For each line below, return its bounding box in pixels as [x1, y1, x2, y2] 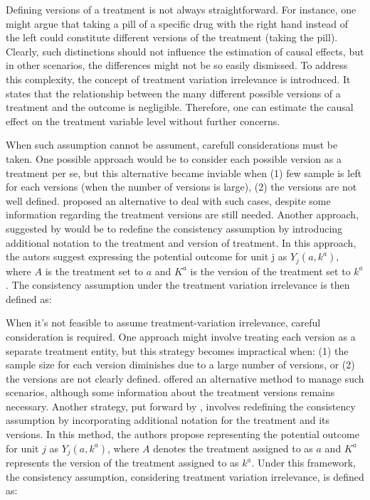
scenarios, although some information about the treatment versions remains [6, 385, 335, 400]
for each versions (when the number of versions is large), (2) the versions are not [6, 179, 357, 194]
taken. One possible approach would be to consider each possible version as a [6, 151, 342, 166]
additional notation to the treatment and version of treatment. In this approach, [6, 235, 356, 250]
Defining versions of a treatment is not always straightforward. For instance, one [6, 2, 356, 16]
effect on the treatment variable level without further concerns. [6, 113, 280, 128]
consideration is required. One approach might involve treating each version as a [6, 329, 356, 344]
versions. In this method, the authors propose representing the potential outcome [6, 427, 359, 442]
